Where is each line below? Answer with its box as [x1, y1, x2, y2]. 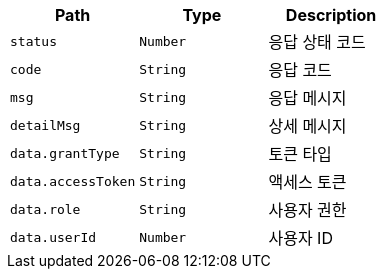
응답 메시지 [268, 88, 347, 108]
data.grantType [10, 145, 120, 161]
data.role [10, 201, 81, 217]
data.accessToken [10, 173, 136, 189]
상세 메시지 [268, 116, 347, 136]
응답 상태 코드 [268, 32, 366, 52]
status [10, 33, 57, 49]
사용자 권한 [268, 200, 347, 220]
